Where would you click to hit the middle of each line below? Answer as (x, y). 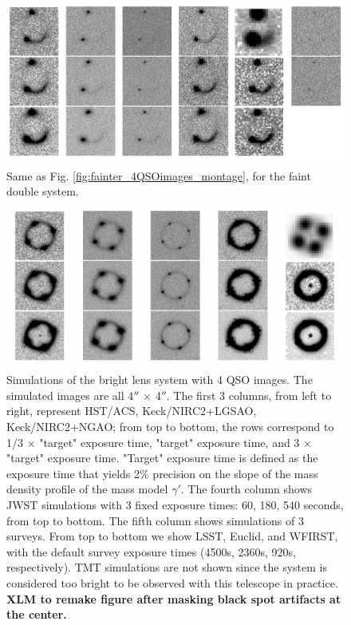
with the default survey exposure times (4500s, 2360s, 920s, (151, 551)
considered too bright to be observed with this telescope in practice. (172, 582)
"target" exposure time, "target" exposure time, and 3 (170, 442)
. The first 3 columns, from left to (249, 395)
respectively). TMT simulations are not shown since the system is (167, 567)
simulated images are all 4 (70, 395)
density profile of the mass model (87, 489)
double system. (43, 191)
